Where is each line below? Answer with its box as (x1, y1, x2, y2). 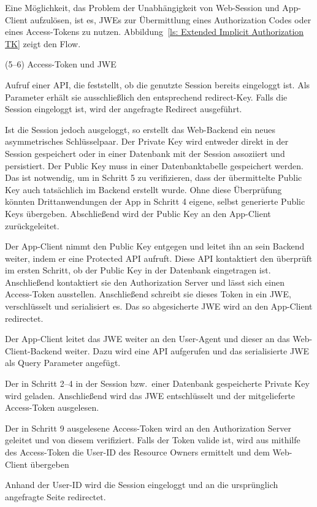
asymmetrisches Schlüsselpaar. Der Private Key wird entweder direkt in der (5, 135, 289, 148)
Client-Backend (5, 344, 63, 357)
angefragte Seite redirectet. (5, 490, 106, 503)
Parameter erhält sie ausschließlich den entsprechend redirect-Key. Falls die (5, 90, 288, 103)
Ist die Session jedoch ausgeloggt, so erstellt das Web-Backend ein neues (5, 123, 276, 135)
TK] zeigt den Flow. (5, 37, 81, 50)
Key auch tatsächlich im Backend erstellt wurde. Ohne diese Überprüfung (5, 183, 282, 196)
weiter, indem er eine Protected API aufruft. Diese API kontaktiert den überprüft (5, 251, 313, 264)
